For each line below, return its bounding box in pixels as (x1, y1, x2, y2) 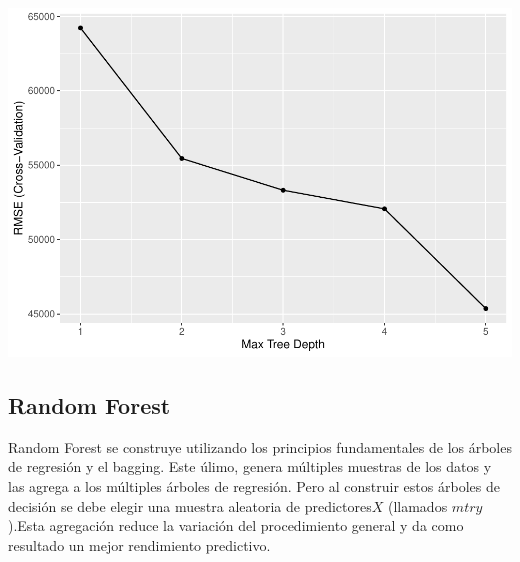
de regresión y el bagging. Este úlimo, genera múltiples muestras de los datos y (8, 456, 492, 477)
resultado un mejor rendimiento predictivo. (8, 534, 271, 555)
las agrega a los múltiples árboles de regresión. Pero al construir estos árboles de (8, 475, 500, 496)
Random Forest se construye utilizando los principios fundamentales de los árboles (8, 436, 512, 457)
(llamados (387, 495, 448, 516)
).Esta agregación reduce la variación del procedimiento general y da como (8, 515, 464, 536)
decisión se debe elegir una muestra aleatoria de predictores (8, 495, 372, 516)
